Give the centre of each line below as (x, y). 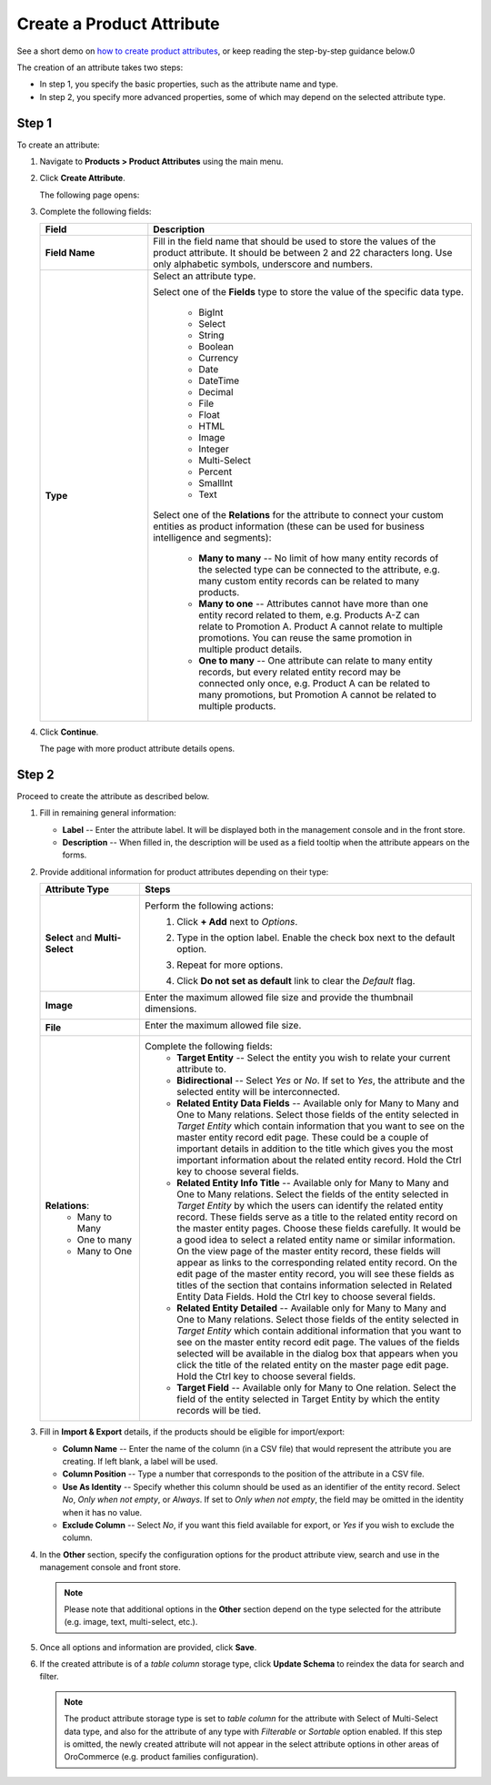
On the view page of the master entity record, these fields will (309, 1252)
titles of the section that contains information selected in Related (315, 1285)
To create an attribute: (58, 145)
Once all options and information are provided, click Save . (148, 1647)
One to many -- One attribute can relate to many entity (316, 660)
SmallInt (216, 482)
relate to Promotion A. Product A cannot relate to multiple (321, 626)
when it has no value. (102, 1512)
